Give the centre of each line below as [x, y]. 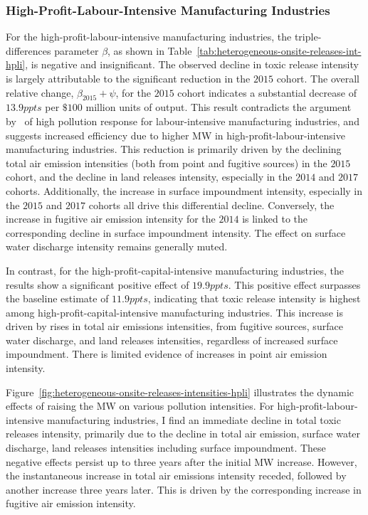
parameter [77, 50]
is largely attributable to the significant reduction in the [128, 78]
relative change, [40, 92]
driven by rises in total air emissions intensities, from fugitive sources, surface [174, 326]
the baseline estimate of [57, 298]
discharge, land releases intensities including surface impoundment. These [166, 448]
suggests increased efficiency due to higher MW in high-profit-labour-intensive [175, 135]
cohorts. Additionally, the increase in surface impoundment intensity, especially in [184, 190]
